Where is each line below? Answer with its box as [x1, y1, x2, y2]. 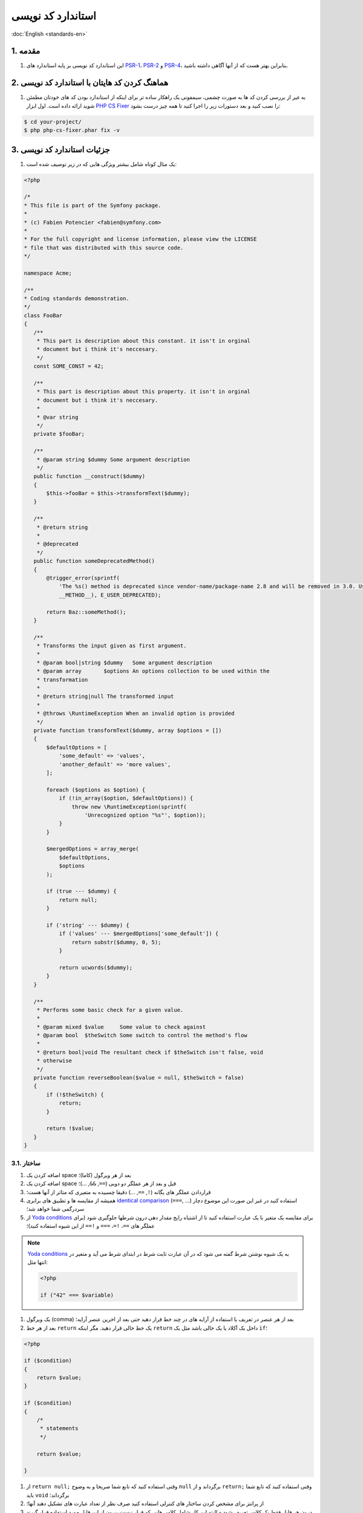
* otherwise [36, 1057, 73, 1065]
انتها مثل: [27, 1259, 48, 1266]
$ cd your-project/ [24, 118, 82, 125]
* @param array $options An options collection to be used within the [36, 668, 270, 675]
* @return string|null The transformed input [36, 693, 174, 700]
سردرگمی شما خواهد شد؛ [26, 1205, 85, 1213]
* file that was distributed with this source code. [24, 244, 184, 251]
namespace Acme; [24, 269, 73, 277]
